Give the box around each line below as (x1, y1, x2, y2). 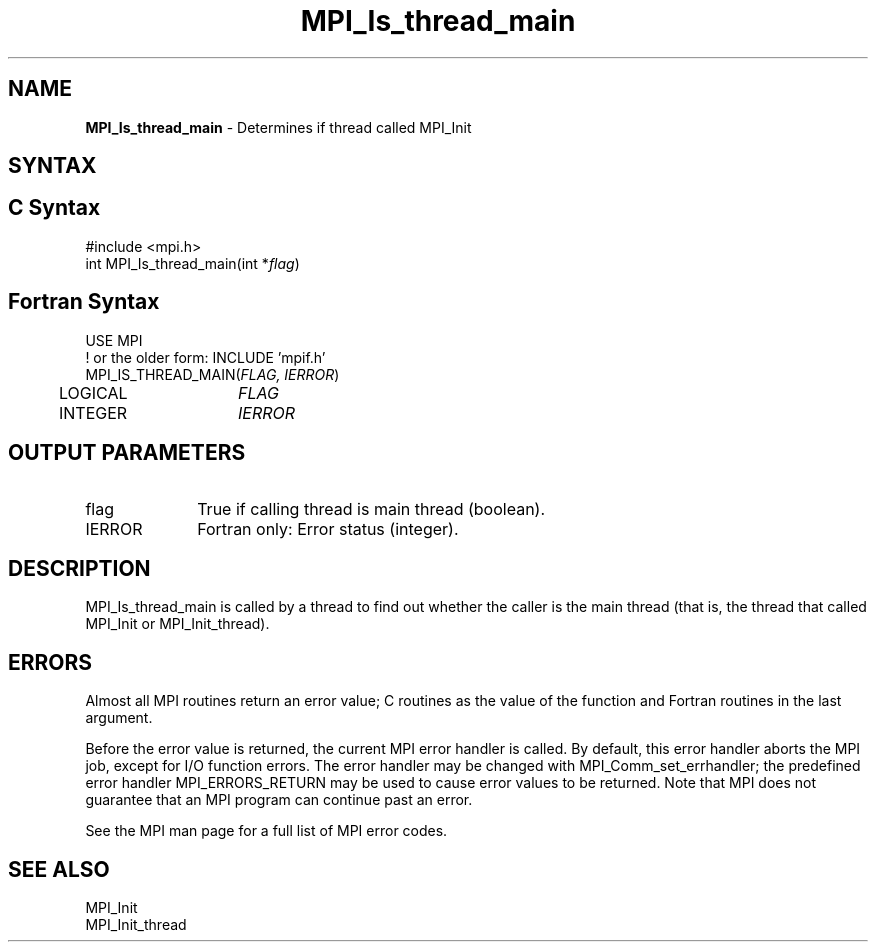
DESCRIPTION (8, 555, 151, 581)
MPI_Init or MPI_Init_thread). (85, 615, 270, 633)
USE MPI (85, 331, 143, 349)
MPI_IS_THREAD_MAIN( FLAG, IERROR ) (85, 365, 340, 383)
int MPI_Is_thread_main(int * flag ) (85, 254, 300, 272)
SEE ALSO (8, 856, 110, 882)
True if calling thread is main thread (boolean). (197, 498, 546, 519)
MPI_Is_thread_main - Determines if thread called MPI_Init (85, 118, 472, 136)
